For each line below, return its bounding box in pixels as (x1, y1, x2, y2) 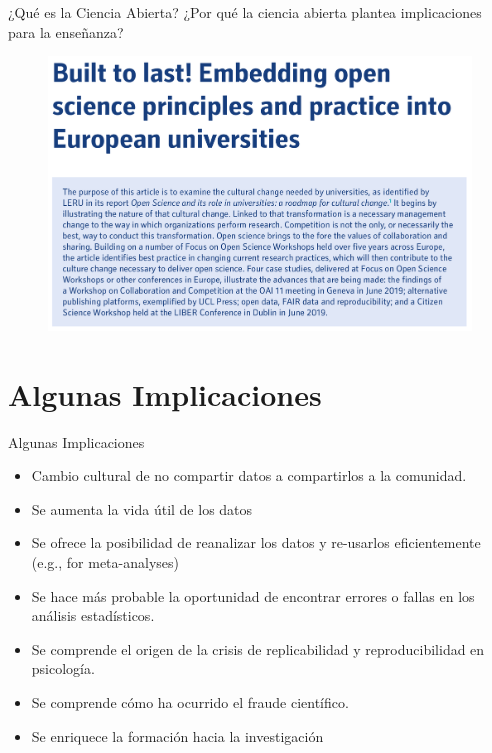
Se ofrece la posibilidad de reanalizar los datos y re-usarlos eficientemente (31, 532, 481, 553)
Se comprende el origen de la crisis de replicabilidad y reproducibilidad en (31, 638, 485, 659)
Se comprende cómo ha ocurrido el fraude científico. (31, 692, 349, 713)
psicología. (31, 658, 95, 679)
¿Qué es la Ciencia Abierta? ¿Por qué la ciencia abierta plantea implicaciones (8, 2, 482, 22)
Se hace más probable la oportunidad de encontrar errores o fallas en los (31, 585, 475, 606)
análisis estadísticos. (31, 605, 155, 626)
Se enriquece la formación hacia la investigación (31, 725, 324, 746)
